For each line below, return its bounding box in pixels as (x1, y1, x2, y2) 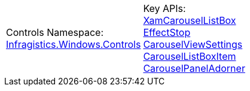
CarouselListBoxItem (143, 50, 236, 62)
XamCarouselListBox (143, 14, 236, 26)
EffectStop (143, 26, 191, 38)
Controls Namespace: (6, 26, 103, 38)
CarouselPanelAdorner (143, 62, 245, 74)
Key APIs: (143, 2, 186, 14)
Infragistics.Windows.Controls (6, 38, 141, 50)
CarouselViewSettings (143, 38, 243, 50)
